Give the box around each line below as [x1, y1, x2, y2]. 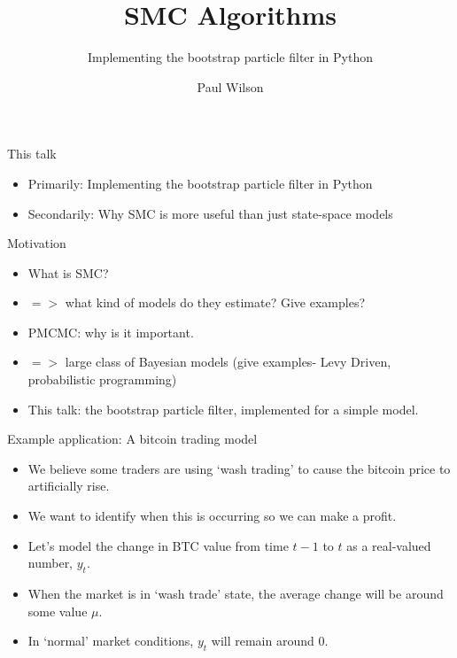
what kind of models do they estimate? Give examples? [65, 293, 366, 312]
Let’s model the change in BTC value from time [27, 536, 289, 554]
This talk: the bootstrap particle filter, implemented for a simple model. [27, 399, 419, 418]
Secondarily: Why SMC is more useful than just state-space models [27, 204, 393, 222]
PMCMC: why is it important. [27, 322, 194, 341]
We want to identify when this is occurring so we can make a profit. [27, 507, 397, 525]
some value [27, 601, 88, 620]
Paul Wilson [197, 77, 264, 96]
